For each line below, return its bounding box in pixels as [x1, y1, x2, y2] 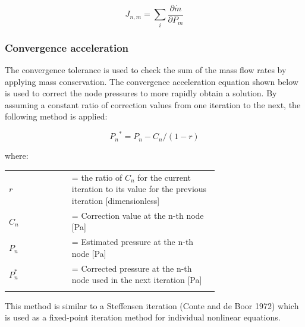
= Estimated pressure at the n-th [71, 235, 194, 248]
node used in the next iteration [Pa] [71, 273, 202, 286]
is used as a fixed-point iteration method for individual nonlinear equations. [5, 311, 281, 323]
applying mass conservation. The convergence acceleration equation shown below [5, 75, 298, 87]
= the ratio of [71, 171, 122, 183]
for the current [137, 171, 191, 183]
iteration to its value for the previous [71, 183, 207, 195]
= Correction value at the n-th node [71, 209, 204, 221]
